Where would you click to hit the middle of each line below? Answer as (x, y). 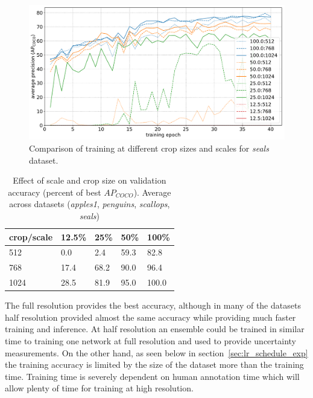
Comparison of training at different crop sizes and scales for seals (149, 148)
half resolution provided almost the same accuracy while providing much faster (150, 317)
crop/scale (31, 236)
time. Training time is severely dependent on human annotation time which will (152, 376)
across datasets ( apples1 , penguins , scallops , (90, 204)
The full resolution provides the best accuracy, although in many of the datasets (153, 305)
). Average (152, 192)
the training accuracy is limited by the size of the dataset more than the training (154, 364)
